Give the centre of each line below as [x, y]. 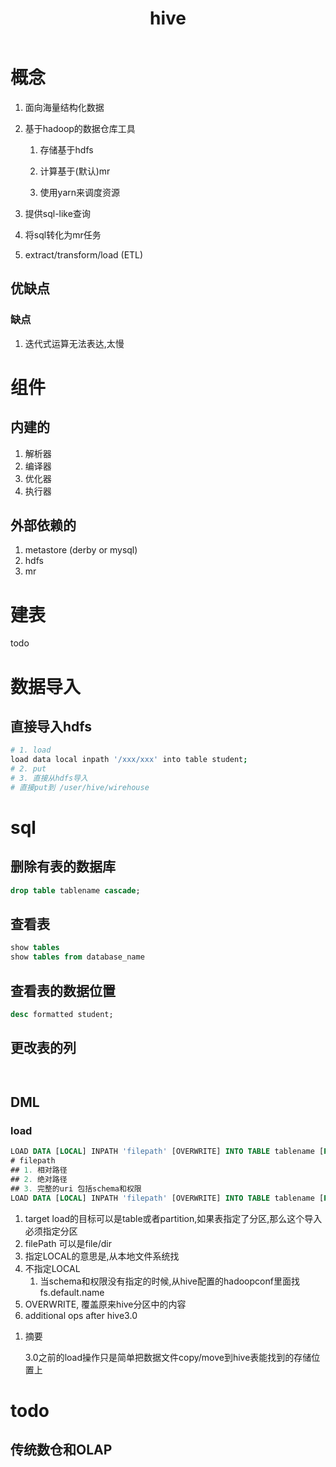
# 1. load [31, 750]
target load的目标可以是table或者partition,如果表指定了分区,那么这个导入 [173, 1218]
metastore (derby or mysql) [81, 550]
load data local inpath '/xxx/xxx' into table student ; [129, 760]
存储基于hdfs [66, 149]
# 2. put [28, 769]
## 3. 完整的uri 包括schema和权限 [76, 1188]
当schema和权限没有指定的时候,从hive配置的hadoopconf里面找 [169, 1281]
